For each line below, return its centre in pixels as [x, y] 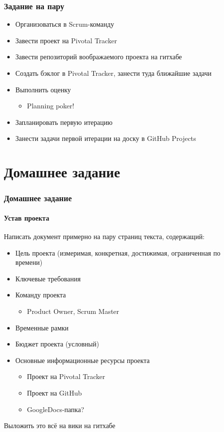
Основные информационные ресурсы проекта [82, 360]
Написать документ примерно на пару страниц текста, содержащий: [104, 236]
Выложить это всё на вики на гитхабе [60, 425]
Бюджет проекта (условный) [57, 344]
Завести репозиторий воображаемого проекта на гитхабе [99, 57]
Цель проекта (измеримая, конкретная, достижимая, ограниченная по [118, 252]
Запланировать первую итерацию [64, 122]
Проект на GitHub [54, 392]
